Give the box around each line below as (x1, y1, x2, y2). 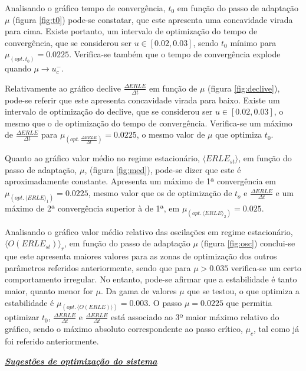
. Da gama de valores (100, 284, 177, 297)
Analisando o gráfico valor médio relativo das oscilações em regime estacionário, (5, 225, 293, 237)
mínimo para (230, 36, 277, 48)
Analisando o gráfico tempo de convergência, (5, 2, 166, 14)
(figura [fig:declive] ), (208, 82, 280, 94)
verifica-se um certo (231, 261, 301, 274)
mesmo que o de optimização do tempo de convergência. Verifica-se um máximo (5, 116, 292, 129)
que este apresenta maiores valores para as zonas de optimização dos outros (5, 250, 277, 262)
